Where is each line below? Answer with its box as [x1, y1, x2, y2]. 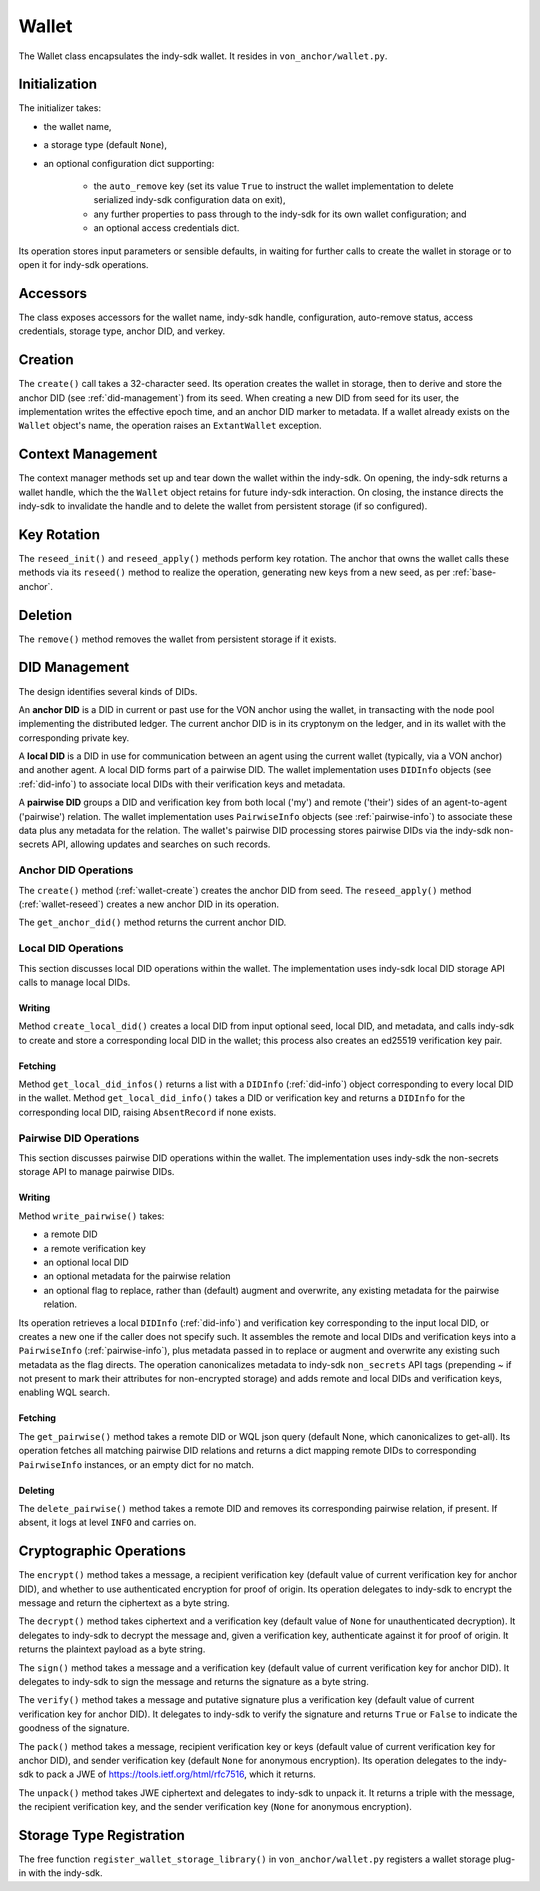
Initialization [18, 76, 98, 93]
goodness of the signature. [18, 1722, 130, 1734]
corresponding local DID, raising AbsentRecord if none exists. [18, 1106, 277, 1118]
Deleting [18, 1484, 55, 1496]
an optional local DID [43, 1256, 129, 1268]
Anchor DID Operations [18, 863, 134, 877]
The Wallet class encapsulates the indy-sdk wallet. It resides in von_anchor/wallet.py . [18, 50, 388, 62]
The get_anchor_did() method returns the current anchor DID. [18, 916, 287, 929]
